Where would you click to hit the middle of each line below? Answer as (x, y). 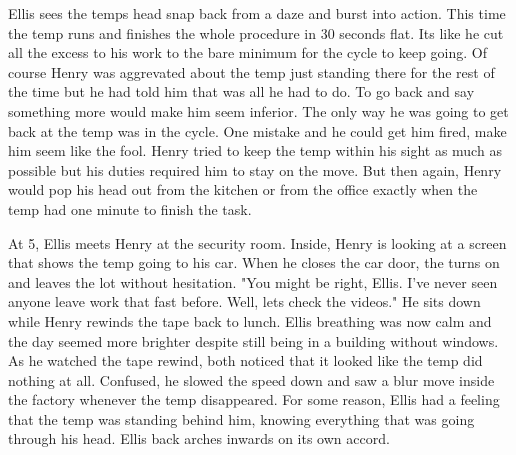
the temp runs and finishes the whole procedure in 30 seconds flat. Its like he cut (256, 32)
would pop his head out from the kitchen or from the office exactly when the (243, 189)
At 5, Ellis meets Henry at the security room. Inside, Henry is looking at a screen (257, 242)
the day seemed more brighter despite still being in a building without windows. (253, 340)
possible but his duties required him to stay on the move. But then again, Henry (255, 169)
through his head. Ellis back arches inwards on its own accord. (199, 438)
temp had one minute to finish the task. (130, 208)
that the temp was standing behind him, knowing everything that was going (241, 418)
